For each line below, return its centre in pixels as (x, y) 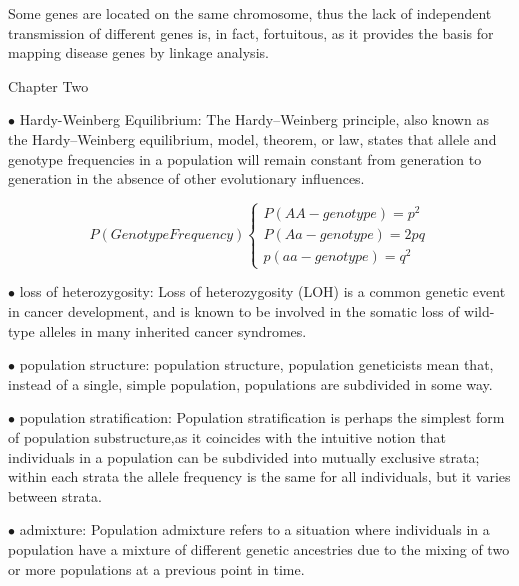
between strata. (55, 495)
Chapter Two (48, 85)
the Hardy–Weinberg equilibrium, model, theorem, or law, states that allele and (252, 138)
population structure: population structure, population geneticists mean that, (256, 364)
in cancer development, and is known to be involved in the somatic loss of (234, 311)
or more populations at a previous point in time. (156, 568)
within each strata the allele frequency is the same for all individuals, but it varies (259, 476)
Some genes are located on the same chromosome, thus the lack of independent (250, 13)
